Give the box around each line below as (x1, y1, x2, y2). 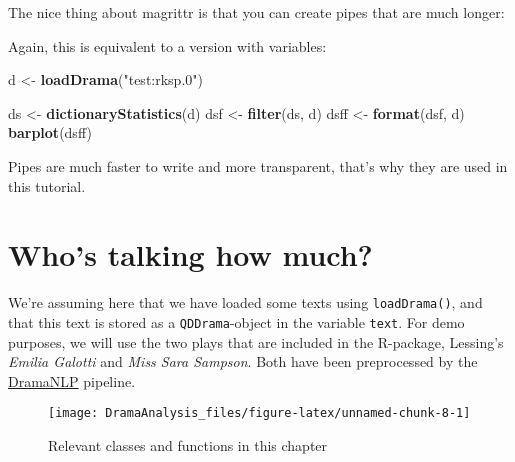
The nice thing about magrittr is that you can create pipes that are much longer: (8, 2, 505, 22)
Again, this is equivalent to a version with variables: (8, 35, 327, 56)
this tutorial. (8, 175, 86, 196)
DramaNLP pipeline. (8, 370, 136, 391)
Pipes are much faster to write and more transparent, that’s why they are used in (8, 155, 508, 176)
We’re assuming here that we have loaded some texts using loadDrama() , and (8, 292, 483, 313)
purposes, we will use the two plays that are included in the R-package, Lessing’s (8, 331, 504, 352)
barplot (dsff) (8, 122, 92, 143)
